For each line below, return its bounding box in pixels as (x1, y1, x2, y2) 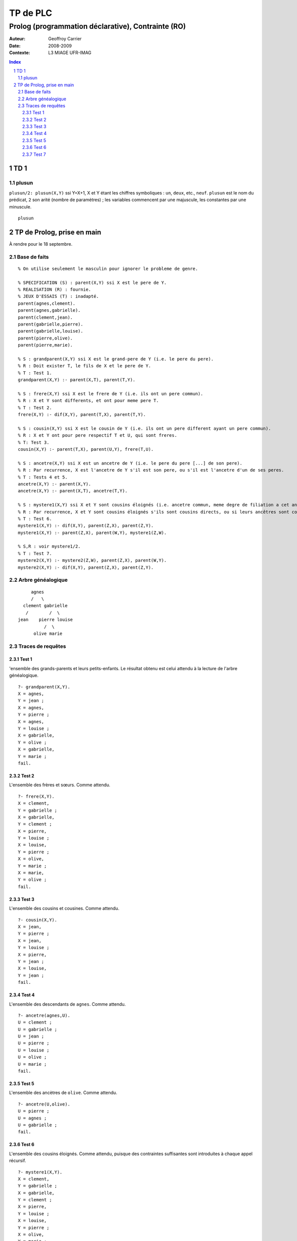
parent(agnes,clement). (18, 300, 76, 306)
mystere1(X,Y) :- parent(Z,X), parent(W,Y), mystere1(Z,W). (18, 530, 167, 536)
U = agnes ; (18, 1115, 47, 1121)
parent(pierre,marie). (18, 343, 73, 348)
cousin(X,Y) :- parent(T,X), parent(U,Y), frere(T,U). (18, 446, 154, 452)
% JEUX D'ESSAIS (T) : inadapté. (18, 293, 99, 299)
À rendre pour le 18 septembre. (9, 241, 73, 247)
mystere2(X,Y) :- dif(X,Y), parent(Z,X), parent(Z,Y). (18, 564, 154, 570)
